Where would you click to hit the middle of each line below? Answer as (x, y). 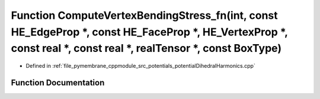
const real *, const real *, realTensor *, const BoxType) (146, 49)
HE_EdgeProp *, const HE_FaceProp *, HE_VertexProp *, (149, 32)
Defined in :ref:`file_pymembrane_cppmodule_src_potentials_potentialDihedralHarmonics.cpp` (141, 66)
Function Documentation (58, 82)
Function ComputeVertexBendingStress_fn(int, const (144, 15)
